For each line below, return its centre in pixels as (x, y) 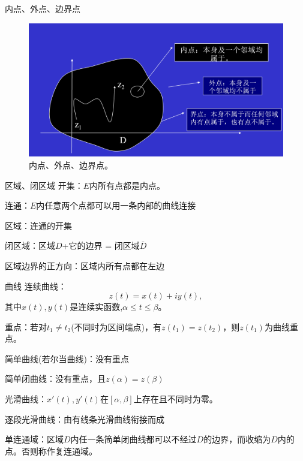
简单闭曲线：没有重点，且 (55, 379)
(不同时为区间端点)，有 (116, 326)
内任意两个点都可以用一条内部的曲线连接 (116, 205)
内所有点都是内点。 (127, 185)
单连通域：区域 (34, 439)
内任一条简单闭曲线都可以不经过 (133, 439)
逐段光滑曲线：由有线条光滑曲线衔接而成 (85, 419)
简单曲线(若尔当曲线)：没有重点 (67, 358)
